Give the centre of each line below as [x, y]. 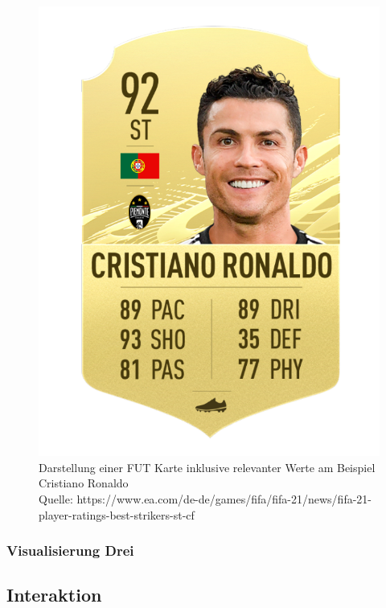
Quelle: [56, 499]
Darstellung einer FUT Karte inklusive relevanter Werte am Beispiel [207, 467]
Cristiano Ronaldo [84, 483]
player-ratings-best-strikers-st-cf [117, 514]
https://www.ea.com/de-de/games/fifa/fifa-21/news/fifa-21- [224, 499]
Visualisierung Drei [70, 550]
